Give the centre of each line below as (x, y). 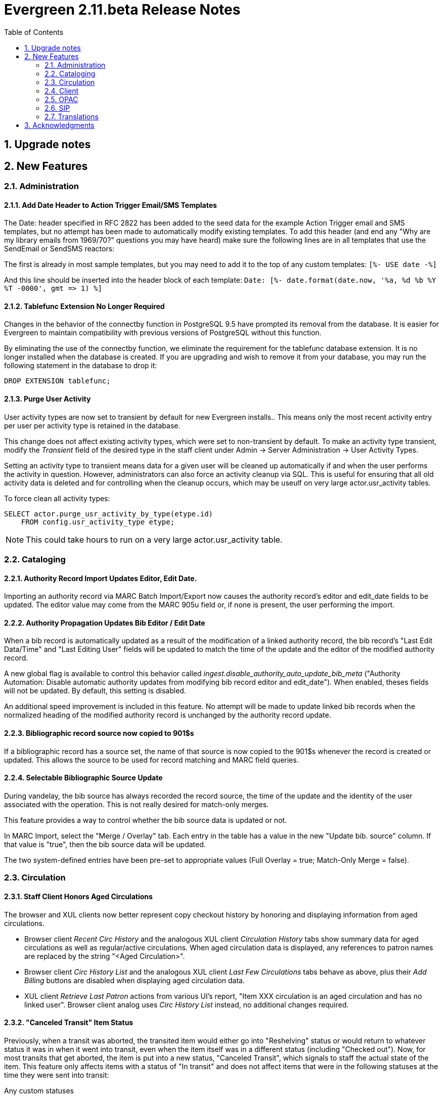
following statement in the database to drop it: (81, 366)
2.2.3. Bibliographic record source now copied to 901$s (99, 733)
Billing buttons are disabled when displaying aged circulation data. (135, 980)
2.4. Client (62, 91)
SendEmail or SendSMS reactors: (59, 249)
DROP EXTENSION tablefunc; (57, 381)
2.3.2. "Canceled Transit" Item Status (69, 1023)
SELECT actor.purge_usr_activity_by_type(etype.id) (109, 514)
